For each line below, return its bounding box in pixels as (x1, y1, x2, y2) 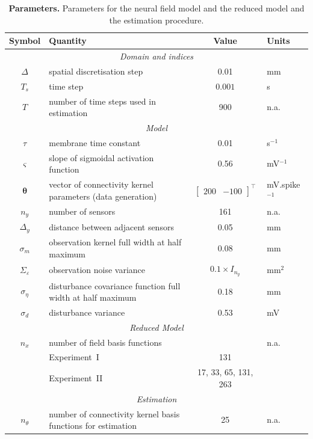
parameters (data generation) (49, 189, 157, 202)
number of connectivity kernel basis (49, 407, 180, 420)
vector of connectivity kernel (49, 178, 153, 191)
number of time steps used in (49, 94, 156, 107)
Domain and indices (119, 50, 194, 63)
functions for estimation (49, 419, 137, 432)
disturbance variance (49, 305, 125, 318)
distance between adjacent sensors (49, 220, 174, 233)
